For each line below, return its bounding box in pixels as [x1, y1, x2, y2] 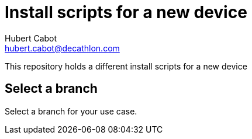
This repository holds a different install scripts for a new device [5, 61, 247, 71]
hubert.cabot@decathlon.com [5, 43, 120, 53]
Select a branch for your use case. [5, 106, 137, 116]
